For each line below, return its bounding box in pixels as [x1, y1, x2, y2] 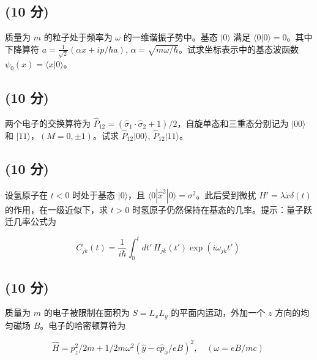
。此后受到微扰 [196, 188, 256, 201]
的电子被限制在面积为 [43, 306, 130, 319]
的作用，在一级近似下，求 [5, 203, 108, 216]
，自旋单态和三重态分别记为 [177, 116, 289, 129]
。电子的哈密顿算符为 [40, 318, 126, 331]
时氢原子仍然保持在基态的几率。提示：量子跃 [132, 203, 313, 216]
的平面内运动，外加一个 [171, 306, 266, 319]
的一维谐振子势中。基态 [123, 31, 218, 43]
